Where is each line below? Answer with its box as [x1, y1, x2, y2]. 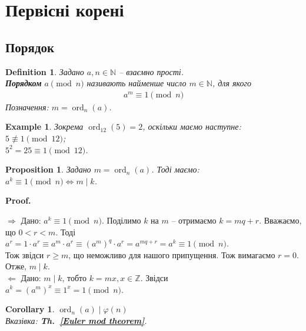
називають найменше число [87, 77, 187, 89]
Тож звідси [5, 248, 44, 261]
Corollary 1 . [5, 303, 55, 315]
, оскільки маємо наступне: [142, 120, 241, 133]
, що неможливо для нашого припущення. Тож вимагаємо [68, 248, 275, 261]
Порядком [5, 77, 42, 89]
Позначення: [5, 100, 49, 113]
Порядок [5, 38, 55, 56]
